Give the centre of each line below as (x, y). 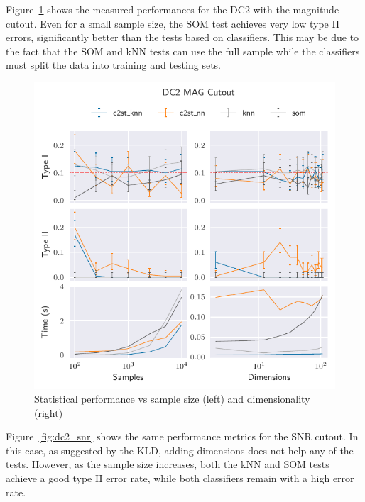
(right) (49, 412)
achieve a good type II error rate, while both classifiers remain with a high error (180, 478)
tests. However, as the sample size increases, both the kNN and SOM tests (168, 464)
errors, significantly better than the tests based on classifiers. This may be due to (182, 37)
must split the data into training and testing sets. (113, 65)
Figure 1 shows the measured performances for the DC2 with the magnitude (173, 9)
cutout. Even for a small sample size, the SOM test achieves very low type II (173, 23)
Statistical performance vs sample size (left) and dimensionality (172, 399)
